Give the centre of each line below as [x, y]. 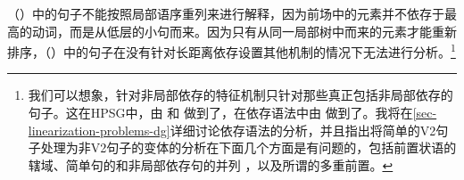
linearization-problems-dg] [99, 130]
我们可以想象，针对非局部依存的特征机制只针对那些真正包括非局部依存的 [240, 95]
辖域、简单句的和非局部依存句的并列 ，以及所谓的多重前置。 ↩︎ [211, 164]
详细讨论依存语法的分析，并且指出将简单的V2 [303, 130]
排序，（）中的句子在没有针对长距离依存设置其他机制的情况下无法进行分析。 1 [232, 50]
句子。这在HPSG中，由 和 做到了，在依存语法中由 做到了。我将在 [220, 113]
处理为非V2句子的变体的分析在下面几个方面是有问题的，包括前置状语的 [249, 147]
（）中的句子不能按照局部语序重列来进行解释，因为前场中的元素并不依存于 [226, 13]
